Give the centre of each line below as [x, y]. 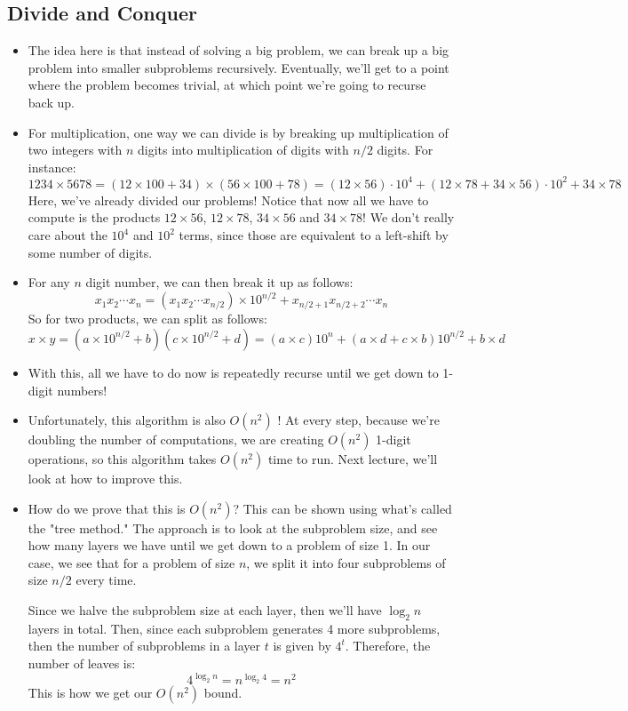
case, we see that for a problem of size [131, 562]
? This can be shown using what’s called [342, 508]
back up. [51, 102]
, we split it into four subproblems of [346, 562]
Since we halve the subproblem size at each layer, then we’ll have [205, 610]
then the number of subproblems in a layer [144, 646]
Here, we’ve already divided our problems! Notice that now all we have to [228, 200]
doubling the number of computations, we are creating [176, 439]
